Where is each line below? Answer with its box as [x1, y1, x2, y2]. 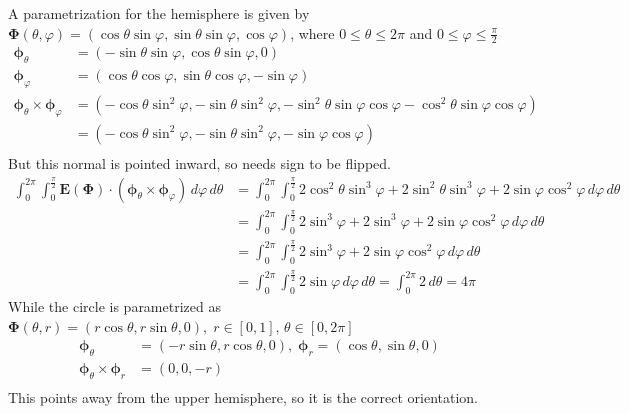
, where [290, 22, 335, 43]
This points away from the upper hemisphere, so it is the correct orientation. [8, 387, 478, 408]
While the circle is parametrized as [8, 296, 221, 317]
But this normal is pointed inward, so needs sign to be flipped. [8, 152, 391, 173]
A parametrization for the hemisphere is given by [8, 3, 310, 23]
